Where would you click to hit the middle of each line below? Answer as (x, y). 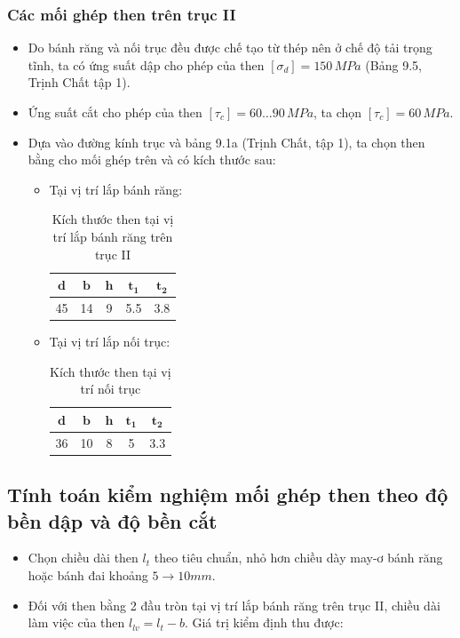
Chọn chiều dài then (83, 558)
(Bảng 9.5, (393, 64)
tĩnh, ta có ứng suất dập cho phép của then (146, 64)
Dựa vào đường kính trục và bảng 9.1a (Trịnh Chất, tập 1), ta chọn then (226, 142)
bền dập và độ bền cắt (112, 520)
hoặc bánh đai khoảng (88, 575)
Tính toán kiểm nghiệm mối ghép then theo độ (228, 494)
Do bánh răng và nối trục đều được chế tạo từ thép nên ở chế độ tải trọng (230, 48)
